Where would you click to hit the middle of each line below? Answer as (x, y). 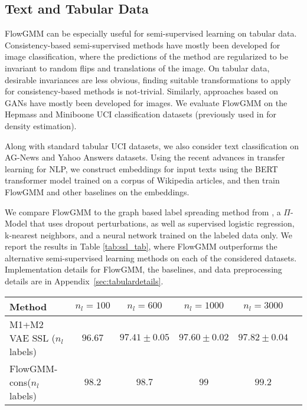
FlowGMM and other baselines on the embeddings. (97, 191)
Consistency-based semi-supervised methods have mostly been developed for (143, 45)
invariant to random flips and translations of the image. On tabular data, (137, 68)
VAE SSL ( (32, 337)
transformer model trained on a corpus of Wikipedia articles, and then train (142, 180)
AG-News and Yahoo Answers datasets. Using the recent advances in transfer (145, 157)
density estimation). (41, 125)
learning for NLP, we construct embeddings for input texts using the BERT (141, 168)
